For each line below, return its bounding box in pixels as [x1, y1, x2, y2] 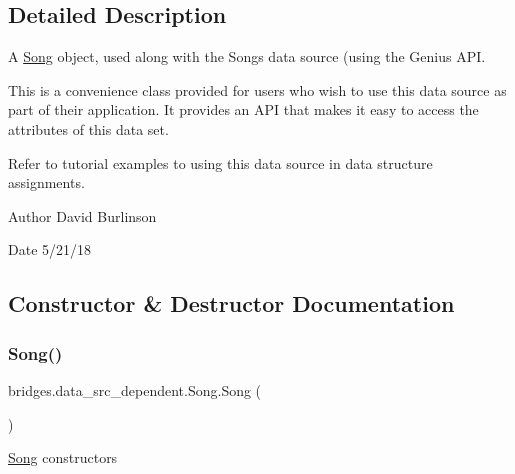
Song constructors [8, 447, 118, 468]
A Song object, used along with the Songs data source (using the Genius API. [8, 46, 486, 67]
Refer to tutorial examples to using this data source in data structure [8, 152, 433, 173]
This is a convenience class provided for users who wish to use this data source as [8, 79, 507, 100]
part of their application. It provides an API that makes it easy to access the [8, 99, 479, 120]
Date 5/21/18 [8, 239, 92, 260]
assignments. [8, 172, 85, 193]
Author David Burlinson [8, 205, 157, 226]
